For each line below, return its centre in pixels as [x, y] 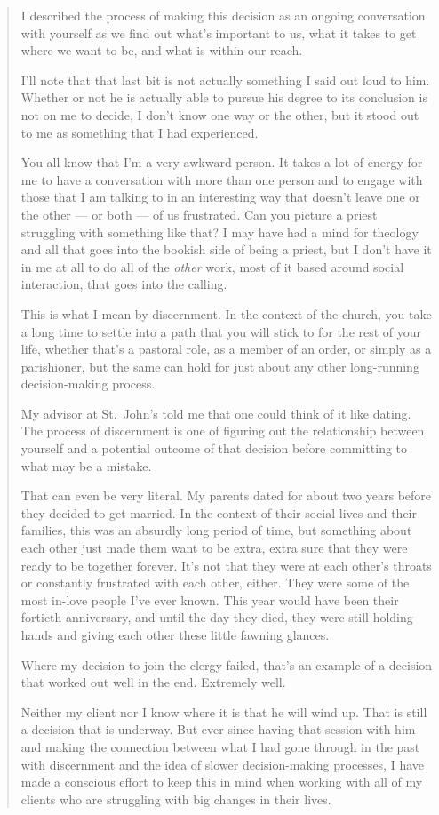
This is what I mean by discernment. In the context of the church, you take [226, 313]
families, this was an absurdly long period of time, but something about [216, 530]
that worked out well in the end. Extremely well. [153, 682]
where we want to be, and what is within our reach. [162, 50]
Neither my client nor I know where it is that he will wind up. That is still [224, 711]
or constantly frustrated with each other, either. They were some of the [215, 583]
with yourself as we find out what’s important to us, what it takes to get [219, 32]
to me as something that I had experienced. [140, 132]
